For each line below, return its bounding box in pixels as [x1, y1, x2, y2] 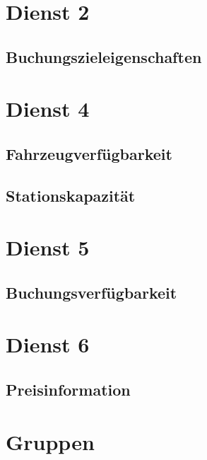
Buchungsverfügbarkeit [6, 281, 177, 303]
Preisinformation [6, 379, 131, 401]
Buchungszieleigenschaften [6, 45, 202, 67]
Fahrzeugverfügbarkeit [6, 142, 172, 164]
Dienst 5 [6, 233, 90, 262]
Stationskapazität [6, 184, 136, 206]
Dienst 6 [6, 330, 90, 359]
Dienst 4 [6, 94, 90, 123]
